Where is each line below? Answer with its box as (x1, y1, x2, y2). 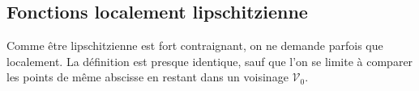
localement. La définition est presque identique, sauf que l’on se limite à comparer (6, 52, 413, 69)
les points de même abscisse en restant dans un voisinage (6, 68, 289, 85)
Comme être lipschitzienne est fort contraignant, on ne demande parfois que (6, 37, 383, 54)
